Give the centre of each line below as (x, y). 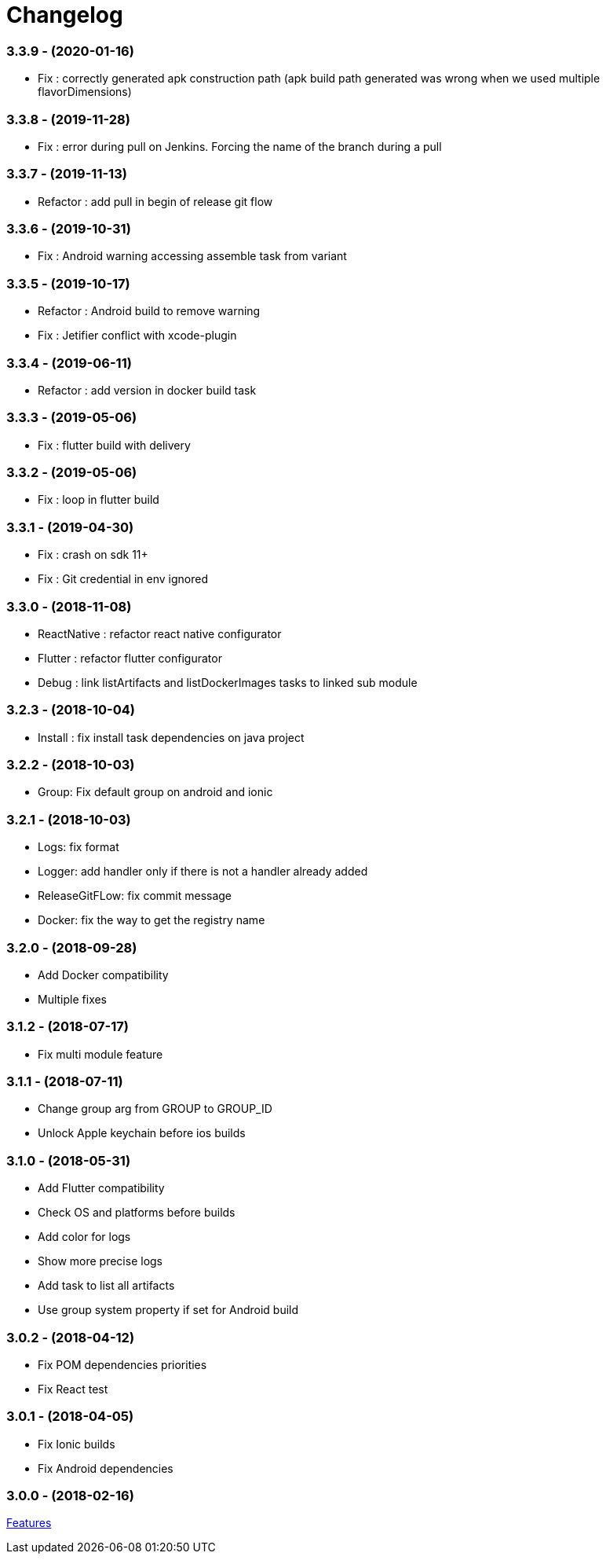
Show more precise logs (100, 1261)
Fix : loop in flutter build (99, 500)
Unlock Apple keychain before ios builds (142, 1133)
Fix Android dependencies (106, 1468)
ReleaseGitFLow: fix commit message (135, 896)
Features (29, 1523)
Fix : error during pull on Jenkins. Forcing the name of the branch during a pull (240, 146)
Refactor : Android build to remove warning (149, 311)
